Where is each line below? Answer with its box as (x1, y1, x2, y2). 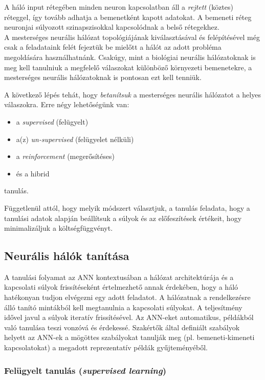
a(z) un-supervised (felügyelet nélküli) (16, 133, 134, 144)
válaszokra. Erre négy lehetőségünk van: (4, 99, 129, 110)
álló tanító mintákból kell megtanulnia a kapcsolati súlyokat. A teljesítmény (4, 302, 242, 312)
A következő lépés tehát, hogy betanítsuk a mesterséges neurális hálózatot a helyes (4, 89, 261, 99)
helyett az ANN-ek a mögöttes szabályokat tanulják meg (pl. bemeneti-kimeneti (4, 332, 255, 343)
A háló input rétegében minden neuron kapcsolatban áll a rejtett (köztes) (4, 2, 234, 12)
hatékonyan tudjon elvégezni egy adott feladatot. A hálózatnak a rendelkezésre (4, 292, 251, 303)
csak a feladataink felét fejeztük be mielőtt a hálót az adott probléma (4, 42, 222, 52)
